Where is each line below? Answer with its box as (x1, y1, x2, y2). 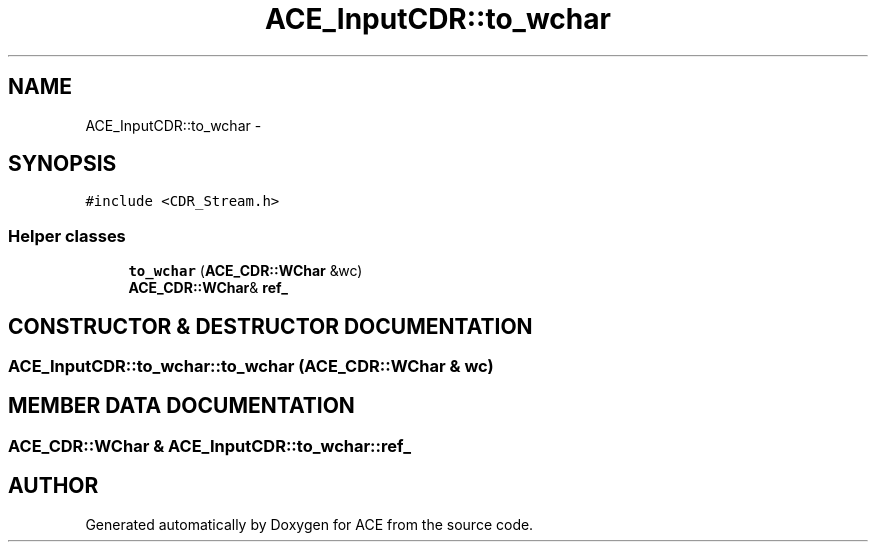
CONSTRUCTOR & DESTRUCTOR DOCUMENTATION (8, 313, 533, 339)
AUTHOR (8, 473, 99, 499)
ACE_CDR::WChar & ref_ (128, 279, 289, 297)
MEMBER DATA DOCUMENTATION (8, 393, 355, 419)
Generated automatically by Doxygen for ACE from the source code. (85, 515, 534, 533)
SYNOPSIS (8, 151, 117, 177)
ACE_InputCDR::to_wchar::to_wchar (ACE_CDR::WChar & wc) (8, 356, 494, 377)
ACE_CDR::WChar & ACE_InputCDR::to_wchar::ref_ (8, 435, 412, 456)
